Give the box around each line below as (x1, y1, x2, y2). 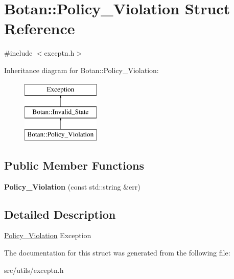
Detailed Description (4, 206, 116, 222)
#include (4, 48, 33, 58)
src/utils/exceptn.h (4, 264, 64, 275)
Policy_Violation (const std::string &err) (4, 181, 141, 192)
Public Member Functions (4, 157, 144, 173)
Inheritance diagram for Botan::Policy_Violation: (4, 64, 159, 75)
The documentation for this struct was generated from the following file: (4, 247, 230, 258)
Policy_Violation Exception (4, 230, 91, 241)
